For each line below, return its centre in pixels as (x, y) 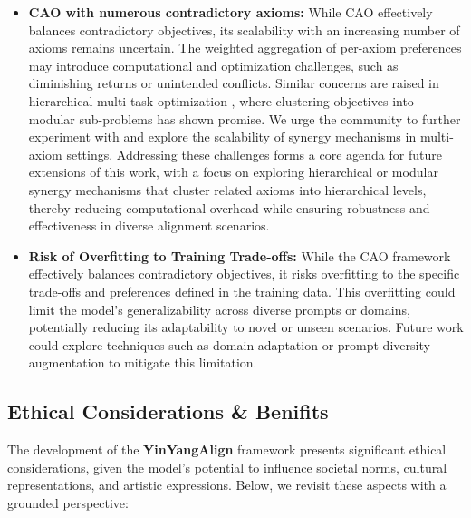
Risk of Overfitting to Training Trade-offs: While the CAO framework (240, 255)
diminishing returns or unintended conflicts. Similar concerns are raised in (234, 83)
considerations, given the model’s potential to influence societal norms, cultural (227, 467)
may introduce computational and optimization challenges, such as (213, 65)
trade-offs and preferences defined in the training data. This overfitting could (242, 291)
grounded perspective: (68, 502)
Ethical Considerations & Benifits (168, 411)
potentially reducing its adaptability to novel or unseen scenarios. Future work (246, 327)
